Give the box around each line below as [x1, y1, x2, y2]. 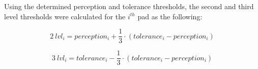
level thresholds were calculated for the [4, 11, 126, 21]
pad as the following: [137, 11, 203, 21]
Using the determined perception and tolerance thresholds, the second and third [4, 1, 254, 11]
